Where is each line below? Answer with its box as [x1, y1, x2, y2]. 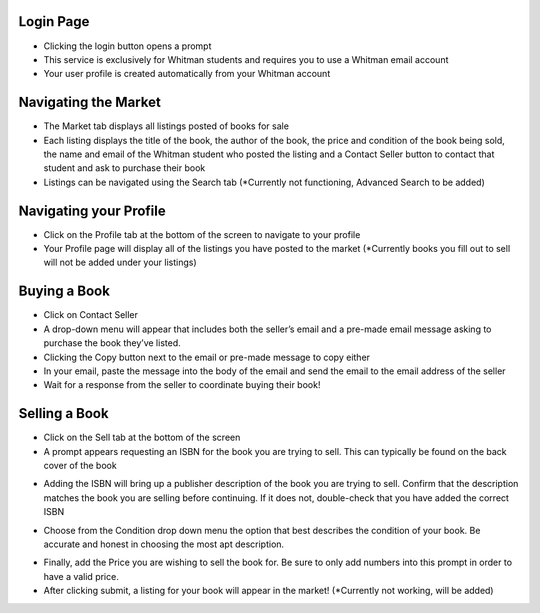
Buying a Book [18, 283, 110, 300]
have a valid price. [43, 570, 119, 582]
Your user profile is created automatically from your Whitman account [43, 68, 331, 80]
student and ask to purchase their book [43, 162, 206, 174]
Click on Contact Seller [43, 309, 139, 321]
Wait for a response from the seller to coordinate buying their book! [43, 379, 321, 391]
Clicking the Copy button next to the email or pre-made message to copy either [43, 351, 370, 363]
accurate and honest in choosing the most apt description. [43, 538, 285, 550]
